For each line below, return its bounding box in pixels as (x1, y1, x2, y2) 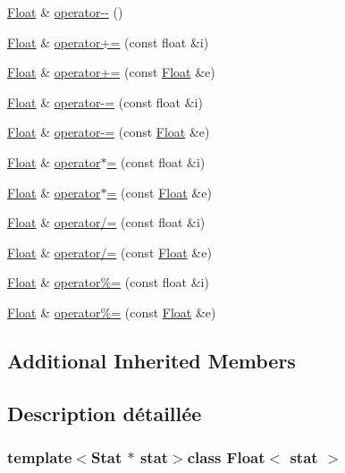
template (7, 446, 72, 469)
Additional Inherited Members (7, 346, 296, 374)
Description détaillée (7, 399, 202, 427)
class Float (187, 446, 265, 469)
